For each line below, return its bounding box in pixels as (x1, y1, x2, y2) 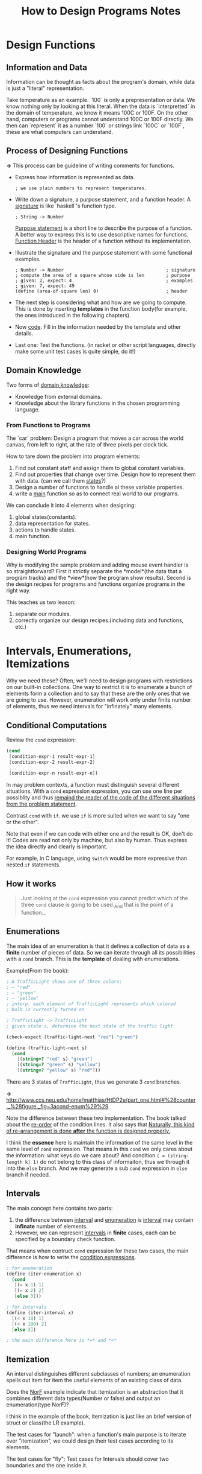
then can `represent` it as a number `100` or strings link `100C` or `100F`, (6, 122, 185, 129)
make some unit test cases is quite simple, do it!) (14, 348, 136, 355)
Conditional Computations (6, 720, 107, 731)
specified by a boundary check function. (14, 1235, 116, 1242)
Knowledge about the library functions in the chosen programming (14, 399, 180, 407)
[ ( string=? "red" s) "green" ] (17, 1056, 93, 1063)
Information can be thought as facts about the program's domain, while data (6, 78, 195, 85)
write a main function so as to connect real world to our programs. (14, 490, 179, 497)
